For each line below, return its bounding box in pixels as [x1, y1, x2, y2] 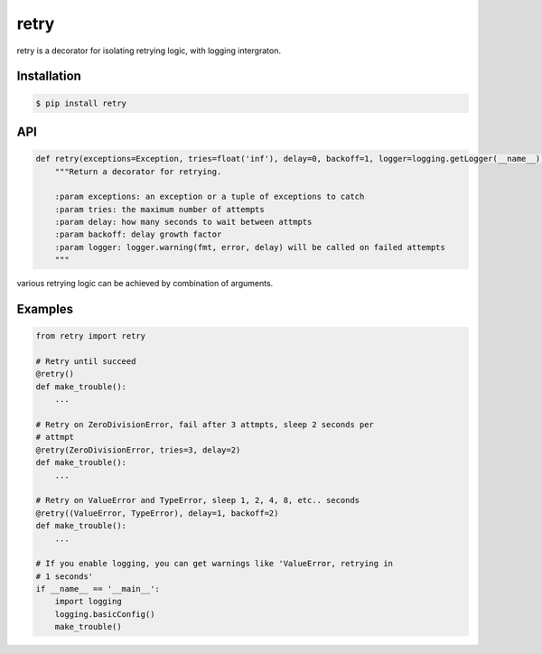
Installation [16, 69, 81, 84]
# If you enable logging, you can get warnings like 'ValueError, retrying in [35, 558, 393, 569]
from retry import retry [35, 331, 146, 341]
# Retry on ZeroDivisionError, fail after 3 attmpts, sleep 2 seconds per [35, 419, 375, 429]
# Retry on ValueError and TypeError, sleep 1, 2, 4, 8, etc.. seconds [35, 495, 360, 506]
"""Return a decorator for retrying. [54, 166, 222, 176]
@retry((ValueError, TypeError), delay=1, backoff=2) [35, 508, 279, 519]
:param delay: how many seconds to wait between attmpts [54, 217, 313, 228]
